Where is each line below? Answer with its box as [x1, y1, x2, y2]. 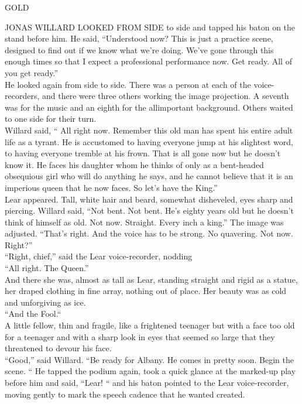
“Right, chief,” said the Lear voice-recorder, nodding [5, 250, 193, 262]
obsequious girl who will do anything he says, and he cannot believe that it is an [5, 170, 293, 182]
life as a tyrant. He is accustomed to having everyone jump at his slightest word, [5, 135, 293, 148]
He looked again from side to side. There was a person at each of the [5, 78, 251, 90]
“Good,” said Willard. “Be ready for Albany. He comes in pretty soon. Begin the [5, 353, 294, 365]
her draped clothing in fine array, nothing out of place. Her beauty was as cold [5, 285, 287, 297]
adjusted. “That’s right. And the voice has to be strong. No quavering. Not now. [5, 227, 293, 239]
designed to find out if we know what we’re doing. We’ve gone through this [5, 43, 274, 56]
